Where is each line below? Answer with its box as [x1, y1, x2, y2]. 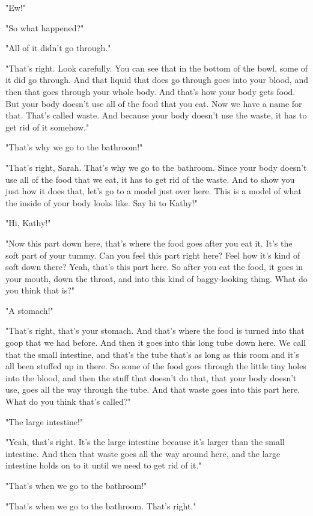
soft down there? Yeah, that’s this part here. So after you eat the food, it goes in [5, 260, 303, 273]
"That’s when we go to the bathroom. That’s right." [5, 499, 196, 512]
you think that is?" [5, 284, 74, 296]
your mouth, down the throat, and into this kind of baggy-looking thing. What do [5, 272, 308, 284]
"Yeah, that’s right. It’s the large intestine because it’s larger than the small [5, 435, 285, 448]
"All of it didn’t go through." [5, 41, 111, 54]
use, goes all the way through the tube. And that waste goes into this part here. [5, 383, 300, 396]
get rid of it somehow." [5, 120, 90, 133]
